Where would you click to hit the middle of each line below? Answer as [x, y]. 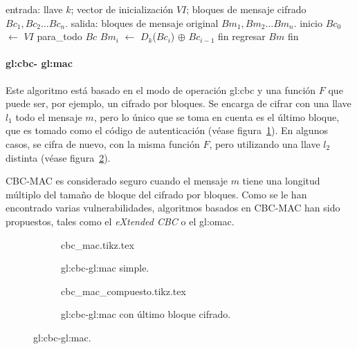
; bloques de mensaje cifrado [246, 9]
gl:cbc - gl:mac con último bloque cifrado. [146, 314]
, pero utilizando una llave [265, 143]
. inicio [308, 22]
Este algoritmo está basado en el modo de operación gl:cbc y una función [161, 89]
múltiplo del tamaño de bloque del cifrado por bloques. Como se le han [156, 194]
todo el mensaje [49, 116]
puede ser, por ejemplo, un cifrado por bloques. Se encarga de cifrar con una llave [178, 103]
